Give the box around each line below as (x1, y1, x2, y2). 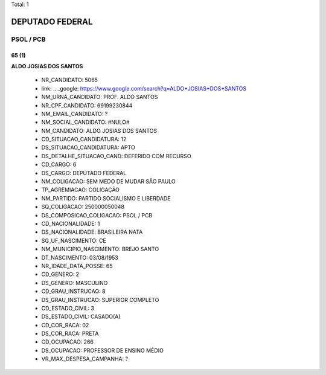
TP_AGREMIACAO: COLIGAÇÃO (41, 186, 120, 193)
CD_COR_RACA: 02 (41, 321, 89, 329)
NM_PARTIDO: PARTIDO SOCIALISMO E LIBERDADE (41, 194, 171, 202)
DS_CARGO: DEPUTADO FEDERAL (41, 169, 127, 176)
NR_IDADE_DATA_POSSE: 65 (41, 262, 113, 269)
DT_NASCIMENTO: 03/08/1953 (41, 254, 119, 261)
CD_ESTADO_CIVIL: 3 (41, 304, 95, 312)
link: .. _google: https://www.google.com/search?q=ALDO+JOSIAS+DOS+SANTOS (41, 85, 247, 92)
